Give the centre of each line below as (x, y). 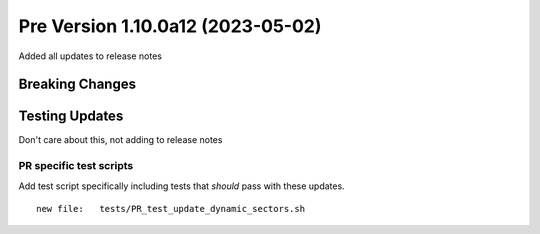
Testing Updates (71, 116)
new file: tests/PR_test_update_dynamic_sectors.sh (170, 208)
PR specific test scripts (76, 166)
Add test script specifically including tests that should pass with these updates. (181, 186)
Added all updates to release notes (90, 56)
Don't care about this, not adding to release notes (120, 140)
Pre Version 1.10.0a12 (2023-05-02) (170, 26)
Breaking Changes (77, 84)
